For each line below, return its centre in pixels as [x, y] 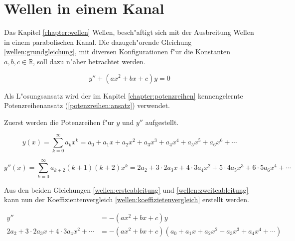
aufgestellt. [162, 122]
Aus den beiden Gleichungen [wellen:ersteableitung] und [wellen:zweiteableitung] [126, 189]
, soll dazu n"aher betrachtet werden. [89, 61]
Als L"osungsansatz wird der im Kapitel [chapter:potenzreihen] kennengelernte [124, 95]
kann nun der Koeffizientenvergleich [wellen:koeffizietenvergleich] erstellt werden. [127, 199]
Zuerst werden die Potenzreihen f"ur [59, 122]
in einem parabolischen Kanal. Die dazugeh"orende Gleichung [98, 42]
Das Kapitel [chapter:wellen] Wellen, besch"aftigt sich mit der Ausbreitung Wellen [129, 32]
